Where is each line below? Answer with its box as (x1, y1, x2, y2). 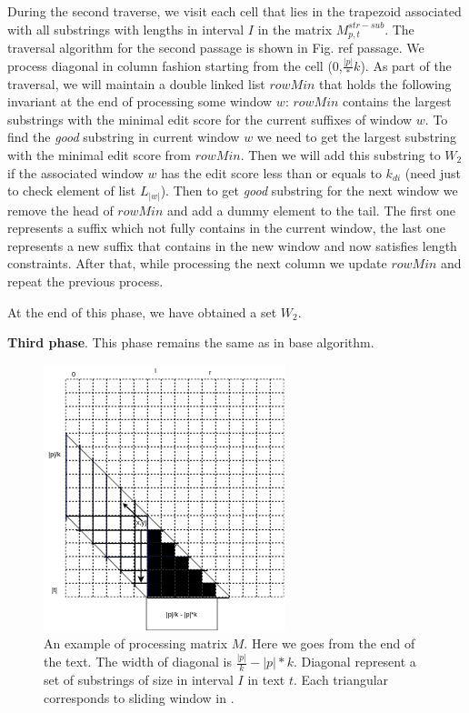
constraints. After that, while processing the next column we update (7, 254, 387, 273)
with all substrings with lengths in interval (7, 19, 244, 38)
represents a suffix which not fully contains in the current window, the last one (7, 218, 445, 237)
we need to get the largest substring (256, 127, 457, 146)
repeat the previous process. (7, 272, 164, 290)
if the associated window (7, 163, 144, 182)
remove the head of (7, 200, 114, 219)
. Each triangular (293, 670, 389, 689)
